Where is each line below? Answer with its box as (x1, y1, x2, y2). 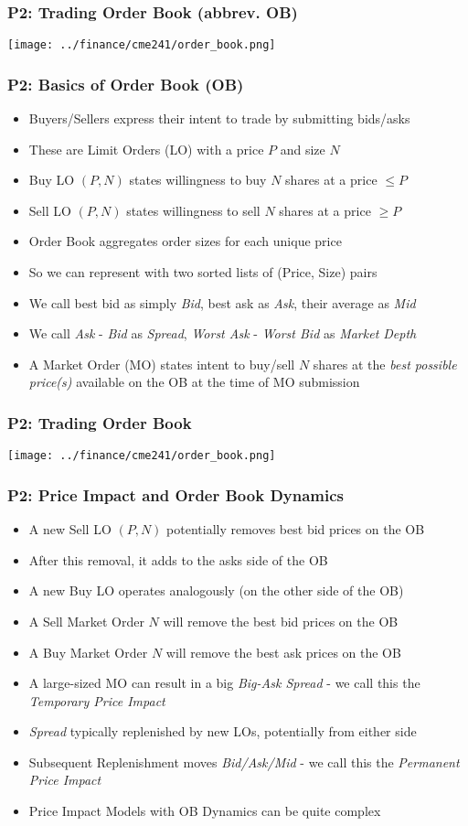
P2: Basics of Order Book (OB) (7, 72, 244, 95)
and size (280, 139, 325, 158)
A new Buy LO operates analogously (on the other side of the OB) (28, 581, 404, 600)
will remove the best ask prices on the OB (165, 642, 401, 661)
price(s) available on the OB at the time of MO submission (28, 372, 360, 392)
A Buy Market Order (28, 642, 148, 661)
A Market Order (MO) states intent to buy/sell (28, 354, 295, 373)
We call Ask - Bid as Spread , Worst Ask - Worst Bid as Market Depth (28, 324, 417, 343)
